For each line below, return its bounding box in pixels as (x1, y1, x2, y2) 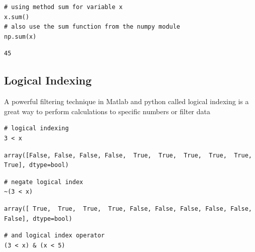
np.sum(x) (4, 33, 37, 40)
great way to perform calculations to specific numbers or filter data (4, 106, 210, 116)
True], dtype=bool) (4, 161, 69, 169)
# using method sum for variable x (4, 4, 123, 11)
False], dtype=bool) (4, 215, 73, 222)
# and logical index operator (4, 232, 105, 239)
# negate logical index (4, 178, 83, 186)
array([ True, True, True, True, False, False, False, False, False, (4, 205, 252, 212)
